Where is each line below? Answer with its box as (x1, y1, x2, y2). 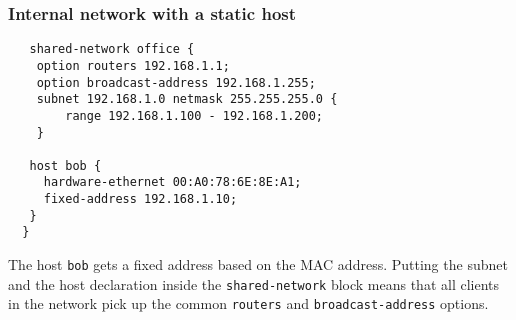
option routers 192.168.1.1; (36, 58, 230, 73)
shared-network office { (29, 42, 195, 57)
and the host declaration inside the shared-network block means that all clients (8, 273, 500, 294)
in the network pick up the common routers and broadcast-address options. (8, 293, 489, 314)
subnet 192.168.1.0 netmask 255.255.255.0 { (36, 92, 338, 107)
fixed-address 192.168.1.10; (43, 192, 238, 207)
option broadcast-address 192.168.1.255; (36, 75, 316, 90)
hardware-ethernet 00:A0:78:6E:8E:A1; (43, 175, 302, 190)
